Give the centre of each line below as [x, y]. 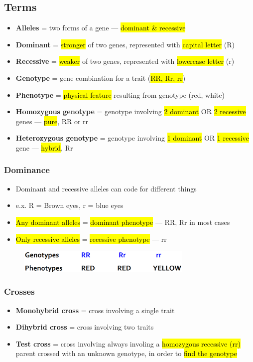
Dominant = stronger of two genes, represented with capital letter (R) [125, 44]
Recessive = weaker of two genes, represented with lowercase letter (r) [125, 61]
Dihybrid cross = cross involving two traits [85, 327]
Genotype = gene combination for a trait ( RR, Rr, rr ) [101, 78]
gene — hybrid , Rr [44, 147]
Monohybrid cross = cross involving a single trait [95, 310]
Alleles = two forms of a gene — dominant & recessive [101, 28]
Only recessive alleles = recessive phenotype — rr [91, 239]
